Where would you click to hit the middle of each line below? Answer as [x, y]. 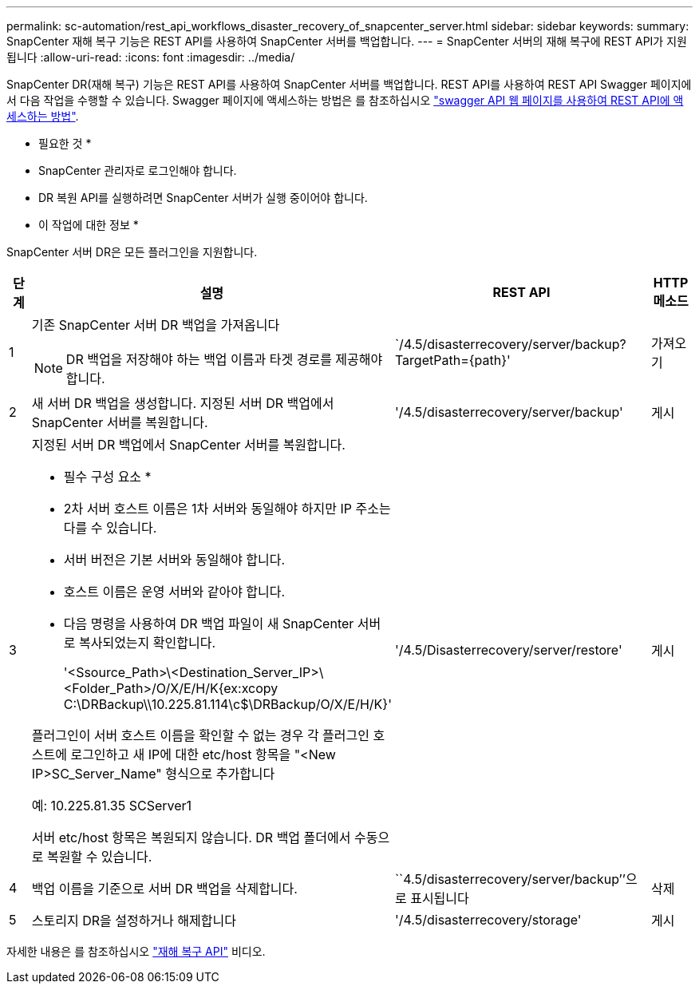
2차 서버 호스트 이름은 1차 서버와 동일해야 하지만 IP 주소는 [227, 509]
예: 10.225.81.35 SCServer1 [112, 806]
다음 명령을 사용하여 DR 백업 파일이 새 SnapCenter [209, 624]
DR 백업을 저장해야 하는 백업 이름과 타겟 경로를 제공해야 [224, 359]
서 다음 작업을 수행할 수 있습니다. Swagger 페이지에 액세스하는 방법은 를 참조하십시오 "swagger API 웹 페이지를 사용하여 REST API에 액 [345, 100]
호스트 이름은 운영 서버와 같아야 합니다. [174, 592]
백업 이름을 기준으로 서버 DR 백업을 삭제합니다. [164, 889]
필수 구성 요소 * [107, 477]
